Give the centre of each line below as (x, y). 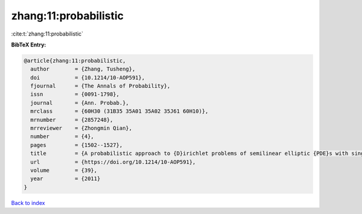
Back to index (28, 203)
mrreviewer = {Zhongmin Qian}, (81, 128)
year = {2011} (65, 179)
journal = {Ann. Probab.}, (80, 103)
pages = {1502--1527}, (77, 145)
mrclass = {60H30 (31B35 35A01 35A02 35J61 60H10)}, (119, 111)
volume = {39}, (64, 170)
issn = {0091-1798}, (75, 94)
